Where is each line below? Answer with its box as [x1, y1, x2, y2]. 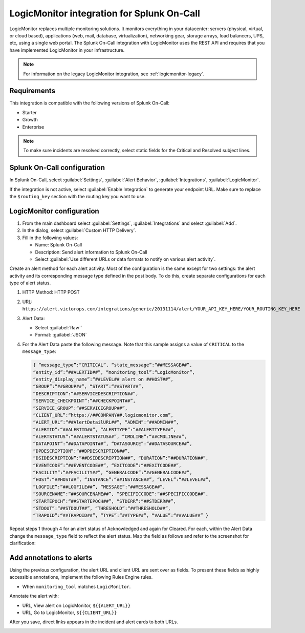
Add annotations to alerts [9, 553, 92, 562]
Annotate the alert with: [9, 593, 59, 599]
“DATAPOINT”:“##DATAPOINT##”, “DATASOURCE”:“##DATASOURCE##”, [33, 441, 192, 447]
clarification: [9, 540, 36, 546]
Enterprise [22, 123, 45, 130]
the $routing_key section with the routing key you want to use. [9, 194, 146, 200]
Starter [22, 109, 37, 115]
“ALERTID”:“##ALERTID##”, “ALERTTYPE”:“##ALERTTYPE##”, [33, 427, 177, 432]
